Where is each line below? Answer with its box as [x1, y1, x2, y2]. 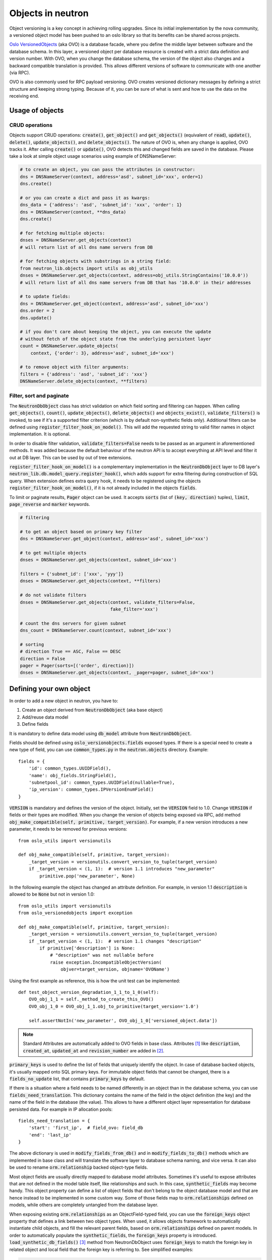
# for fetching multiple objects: [20, 230, 105, 236]
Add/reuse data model [22, 714, 69, 720]
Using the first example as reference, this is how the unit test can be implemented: [9, 978, 180, 984]
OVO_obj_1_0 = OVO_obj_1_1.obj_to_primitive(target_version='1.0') [28, 1003, 199, 1009]
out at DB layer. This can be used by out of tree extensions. [9, 454, 132, 461]
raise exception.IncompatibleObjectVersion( [50, 959, 162, 965]
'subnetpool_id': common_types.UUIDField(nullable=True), [28, 779, 175, 785]
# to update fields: [20, 294, 71, 299]
